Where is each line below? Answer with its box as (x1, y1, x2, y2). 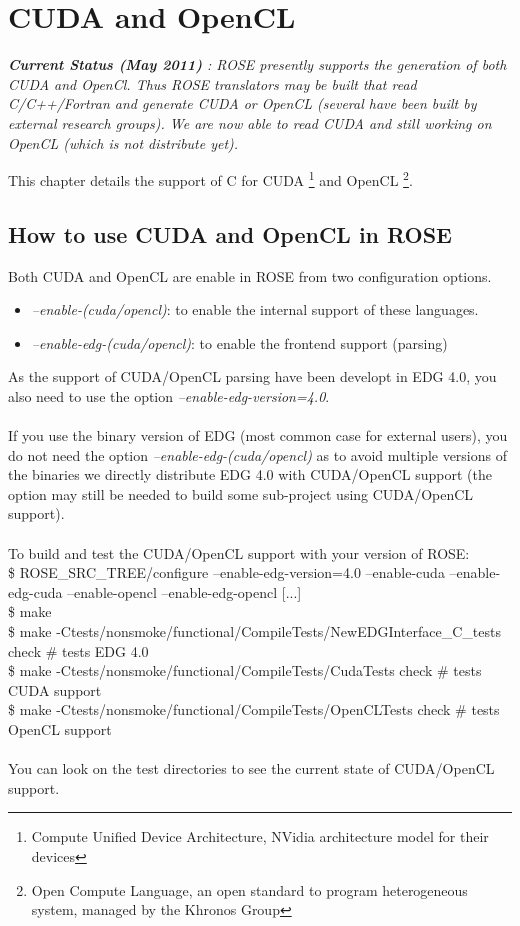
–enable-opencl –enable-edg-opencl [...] (67, 581, 302, 602)
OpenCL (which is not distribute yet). (8, 132, 239, 153)
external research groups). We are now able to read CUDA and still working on (8, 112, 492, 133)
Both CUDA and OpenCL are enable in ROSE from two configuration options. (8, 265, 492, 286)
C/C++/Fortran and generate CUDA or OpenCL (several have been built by (8, 93, 477, 114)
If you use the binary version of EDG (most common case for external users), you (8, 425, 508, 446)
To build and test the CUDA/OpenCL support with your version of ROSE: (8, 542, 470, 563)
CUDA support (8, 679, 102, 700)
